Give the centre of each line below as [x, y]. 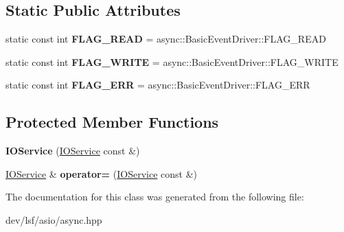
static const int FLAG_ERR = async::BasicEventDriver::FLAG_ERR [158, 85]
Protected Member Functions [112, 122]
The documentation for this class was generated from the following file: [155, 197]
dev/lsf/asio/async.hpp [54, 219]
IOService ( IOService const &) [73, 151]
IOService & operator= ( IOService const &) [102, 173]
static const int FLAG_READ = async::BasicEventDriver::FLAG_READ [166, 39]
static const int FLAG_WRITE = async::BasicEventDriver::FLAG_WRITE [172, 61]
